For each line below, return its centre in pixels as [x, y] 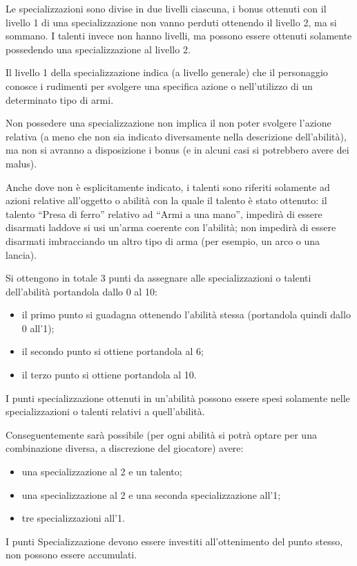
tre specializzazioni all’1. [73, 518]
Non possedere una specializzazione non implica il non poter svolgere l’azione [168, 123]
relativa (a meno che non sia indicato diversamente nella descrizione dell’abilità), [176, 136]
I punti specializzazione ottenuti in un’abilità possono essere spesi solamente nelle [178, 398]
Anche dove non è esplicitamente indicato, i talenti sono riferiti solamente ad [168, 186]
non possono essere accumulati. [71, 555]
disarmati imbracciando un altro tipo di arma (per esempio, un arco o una [163, 240]
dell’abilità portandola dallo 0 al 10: [81, 291]
